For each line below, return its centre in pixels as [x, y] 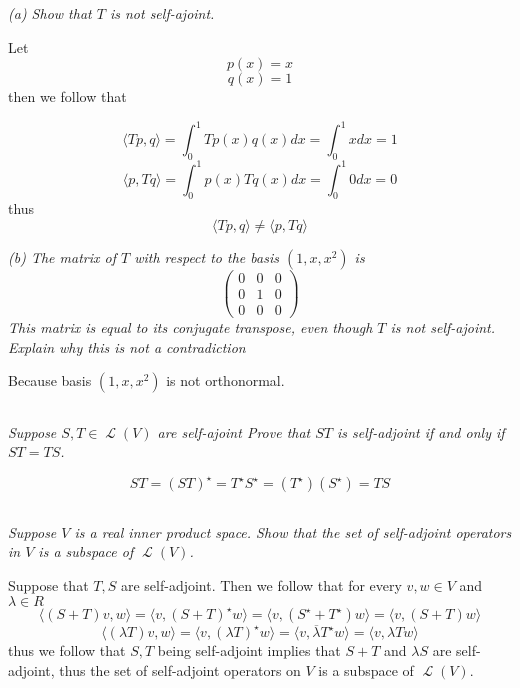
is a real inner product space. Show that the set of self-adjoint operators [293, 531]
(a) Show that [50, 13]
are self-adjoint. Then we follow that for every [261, 584]
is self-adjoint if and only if [421, 431]
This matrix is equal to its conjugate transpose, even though [190, 327]
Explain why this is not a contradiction [127, 346]
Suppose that [48, 584]
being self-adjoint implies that [249, 650]
